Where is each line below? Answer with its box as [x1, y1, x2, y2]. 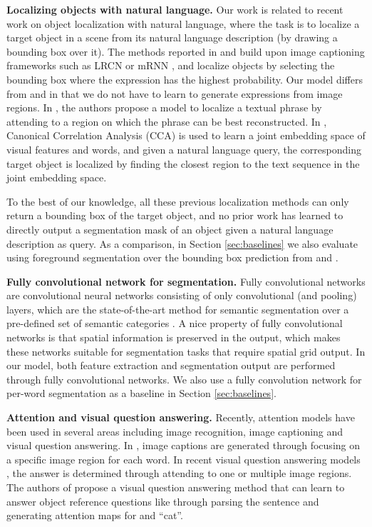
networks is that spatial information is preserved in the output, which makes [6, 330, 341, 345]
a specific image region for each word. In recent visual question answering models [6, 451, 361, 466]
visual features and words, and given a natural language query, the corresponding [6, 141, 361, 156]
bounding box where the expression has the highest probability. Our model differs [6, 71, 363, 86]
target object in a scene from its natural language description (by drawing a [6, 30, 338, 45]
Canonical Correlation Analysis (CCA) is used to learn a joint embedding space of [6, 128, 366, 143]
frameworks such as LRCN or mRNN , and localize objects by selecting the [6, 58, 335, 73]
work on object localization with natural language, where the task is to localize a [6, 16, 360, 31]
